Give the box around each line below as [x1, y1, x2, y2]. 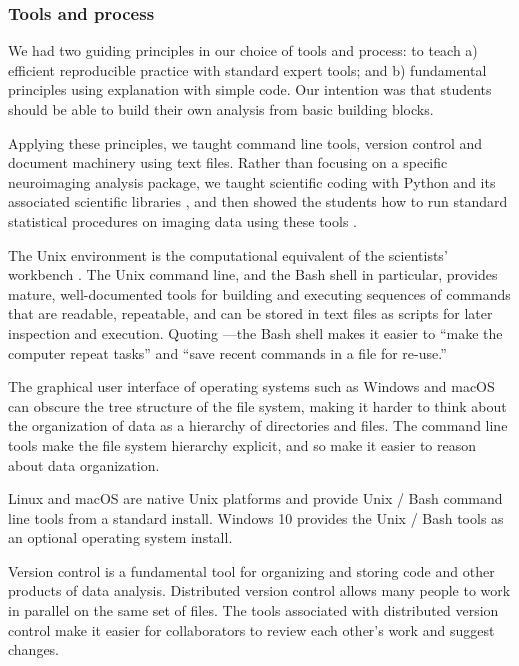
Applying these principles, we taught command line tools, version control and [8, 132, 483, 153]
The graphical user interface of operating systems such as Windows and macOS [8, 376, 495, 397]
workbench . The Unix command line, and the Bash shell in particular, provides [8, 264, 498, 285]
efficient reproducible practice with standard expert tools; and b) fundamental [8, 59, 487, 80]
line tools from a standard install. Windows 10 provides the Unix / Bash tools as [8, 507, 504, 528]
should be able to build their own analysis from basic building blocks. [8, 99, 434, 119]
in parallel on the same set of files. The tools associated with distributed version [8, 600, 499, 621]
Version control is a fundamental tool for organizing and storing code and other [8, 560, 495, 581]
